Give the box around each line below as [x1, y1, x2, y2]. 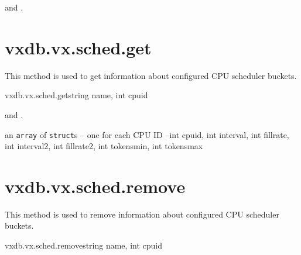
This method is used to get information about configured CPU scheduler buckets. [5, 69, 297, 81]
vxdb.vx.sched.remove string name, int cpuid [5, 239, 162, 251]
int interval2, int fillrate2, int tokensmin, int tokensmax [5, 140, 203, 152]
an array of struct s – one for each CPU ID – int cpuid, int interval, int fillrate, [5, 128, 289, 140]
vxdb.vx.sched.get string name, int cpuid [5, 89, 148, 101]
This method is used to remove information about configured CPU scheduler [5, 208, 279, 220]
